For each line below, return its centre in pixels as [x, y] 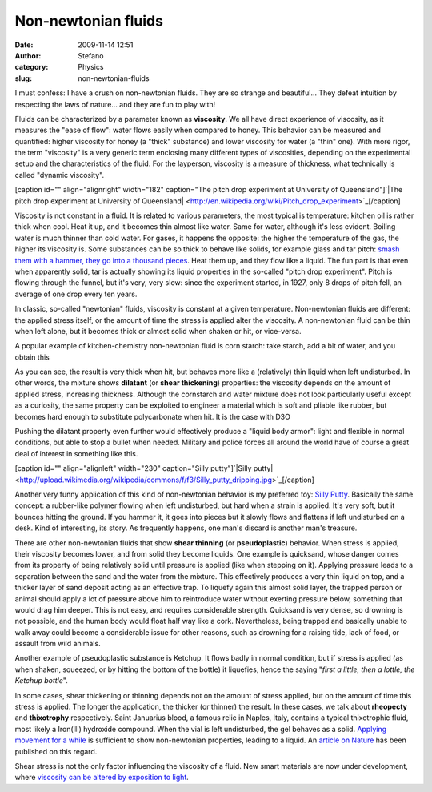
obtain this [32, 357]
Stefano [91, 55]
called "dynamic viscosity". [59, 175]
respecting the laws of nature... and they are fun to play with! [115, 104]
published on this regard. [56, 751]
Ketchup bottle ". [41, 681]
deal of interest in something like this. [76, 453]
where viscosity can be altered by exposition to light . [102, 778]
